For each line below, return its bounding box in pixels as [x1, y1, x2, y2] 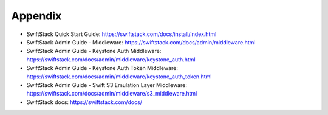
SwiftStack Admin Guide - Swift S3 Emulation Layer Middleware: [26, 81, 188, 88]
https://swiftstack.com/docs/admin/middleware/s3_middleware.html [26, 90, 197, 97]
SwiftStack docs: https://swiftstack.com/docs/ [26, 98, 143, 106]
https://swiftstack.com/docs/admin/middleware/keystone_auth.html [26, 55, 196, 63]
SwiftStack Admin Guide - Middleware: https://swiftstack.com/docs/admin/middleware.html [26, 38, 256, 46]
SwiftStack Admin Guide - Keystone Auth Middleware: [26, 47, 162, 55]
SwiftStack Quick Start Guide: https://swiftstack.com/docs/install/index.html [26, 30, 217, 38]
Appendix [11, 9, 62, 23]
